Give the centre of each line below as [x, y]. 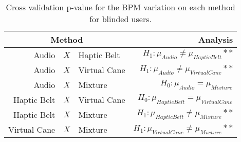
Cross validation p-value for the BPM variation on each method [120, 7]
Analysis [216, 39]
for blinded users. [120, 19]
